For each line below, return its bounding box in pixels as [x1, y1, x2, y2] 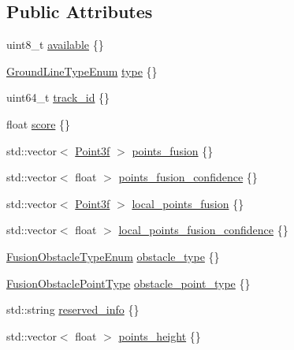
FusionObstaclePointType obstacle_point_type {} [6, 274, 251, 291]
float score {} [6, 115, 71, 132]
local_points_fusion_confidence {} [118, 222, 288, 238]
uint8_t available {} [6, 36, 104, 53]
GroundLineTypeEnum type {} [6, 62, 158, 79]
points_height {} [118, 327, 201, 344]
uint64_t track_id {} [6, 89, 110, 106]
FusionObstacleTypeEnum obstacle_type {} [6, 248, 220, 264]
